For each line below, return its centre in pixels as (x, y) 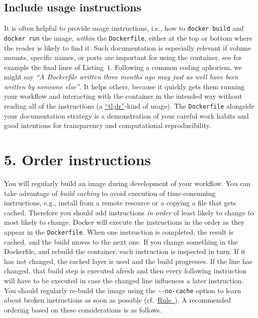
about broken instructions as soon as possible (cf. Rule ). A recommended (118, 300)
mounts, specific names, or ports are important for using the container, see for (123, 57)
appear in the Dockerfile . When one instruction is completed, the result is (119, 232)
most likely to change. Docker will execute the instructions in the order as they (125, 222)
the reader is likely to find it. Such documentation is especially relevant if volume (128, 47)
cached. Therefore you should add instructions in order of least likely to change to (129, 212)
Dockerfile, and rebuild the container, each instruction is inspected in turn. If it (125, 251)
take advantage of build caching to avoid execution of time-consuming (110, 193)
